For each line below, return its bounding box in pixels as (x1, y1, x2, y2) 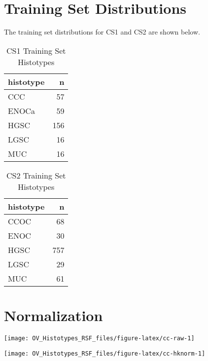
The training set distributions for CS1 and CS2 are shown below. (4, 27, 200, 37)
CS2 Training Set (6, 169, 66, 181)
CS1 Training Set (6, 44, 66, 56)
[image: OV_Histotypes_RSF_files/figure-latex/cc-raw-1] (4, 334, 195, 342)
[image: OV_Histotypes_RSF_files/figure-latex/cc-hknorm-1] (4, 350, 206, 357)
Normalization (4, 305, 103, 325)
